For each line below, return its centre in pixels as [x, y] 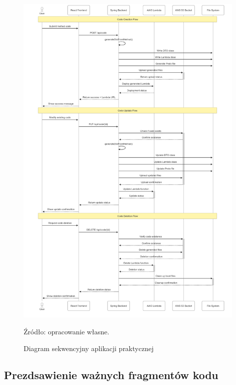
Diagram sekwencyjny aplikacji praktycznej [89, 348]
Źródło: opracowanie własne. [67, 332]
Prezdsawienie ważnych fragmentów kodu [111, 374]
